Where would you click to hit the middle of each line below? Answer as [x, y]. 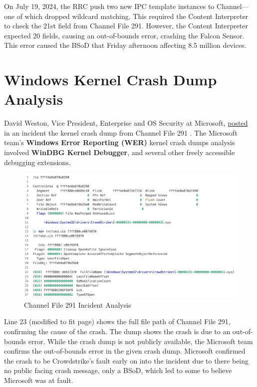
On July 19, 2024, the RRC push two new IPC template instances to [109, 6]
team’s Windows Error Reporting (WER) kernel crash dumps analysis [120, 142]
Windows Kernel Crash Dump [111, 80]
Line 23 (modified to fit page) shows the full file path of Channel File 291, [117, 321]
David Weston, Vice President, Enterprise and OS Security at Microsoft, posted [126, 123]
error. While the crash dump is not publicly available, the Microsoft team [140, 341]
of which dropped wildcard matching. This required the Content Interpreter [132, 16]
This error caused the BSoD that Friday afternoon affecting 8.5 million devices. [125, 45]
